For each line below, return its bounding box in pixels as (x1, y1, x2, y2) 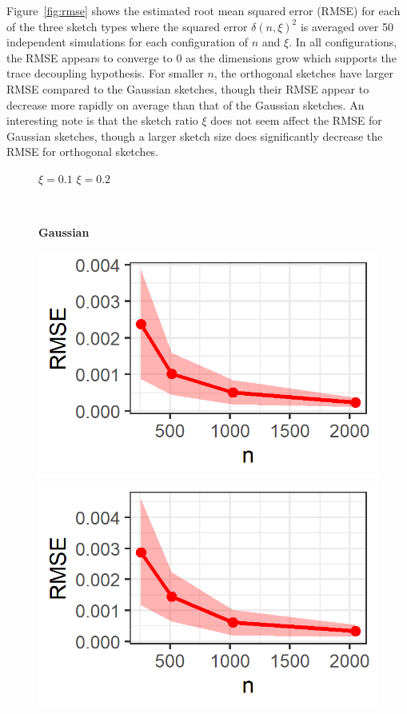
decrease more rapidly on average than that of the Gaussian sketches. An (6, 96, 365, 113)
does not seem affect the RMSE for (210, 112, 382, 129)
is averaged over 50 (300, 18, 393, 34)
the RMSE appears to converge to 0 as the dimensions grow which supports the (6, 49, 397, 66)
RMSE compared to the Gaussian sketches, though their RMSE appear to (6, 80, 369, 97)
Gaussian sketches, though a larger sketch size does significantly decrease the (6, 127, 383, 144)
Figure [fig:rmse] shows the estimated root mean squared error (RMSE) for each (6, 2, 401, 18)
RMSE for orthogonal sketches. (6, 143, 159, 160)
